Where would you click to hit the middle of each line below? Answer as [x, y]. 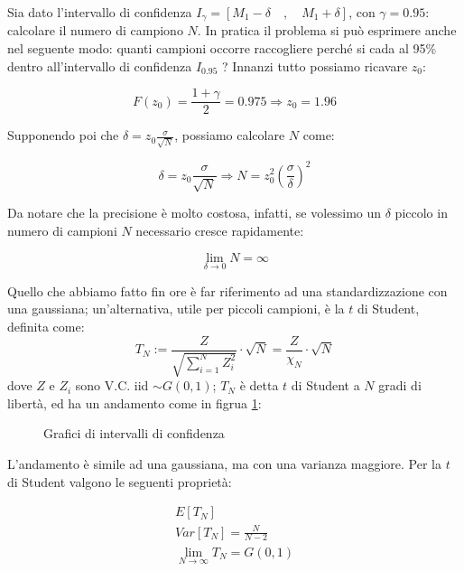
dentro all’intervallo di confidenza [100, 66]
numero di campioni [62, 231]
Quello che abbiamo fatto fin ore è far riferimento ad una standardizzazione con [227, 290]
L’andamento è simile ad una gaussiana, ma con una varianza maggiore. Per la [224, 463]
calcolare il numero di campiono [95, 30]
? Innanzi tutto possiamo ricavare [315, 66]
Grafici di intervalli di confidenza [134, 433]
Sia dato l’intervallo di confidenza [100, 12]
